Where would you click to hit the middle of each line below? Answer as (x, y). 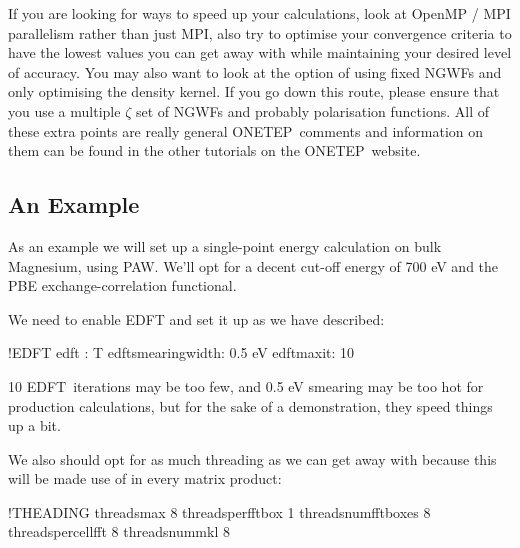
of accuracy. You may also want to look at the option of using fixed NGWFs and (255, 71)
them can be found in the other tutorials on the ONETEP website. (214, 150)
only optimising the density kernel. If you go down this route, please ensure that (254, 91)
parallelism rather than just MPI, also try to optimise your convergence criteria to (260, 32)
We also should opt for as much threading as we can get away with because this (252, 458)
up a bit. (34, 425)
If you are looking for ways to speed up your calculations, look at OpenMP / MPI (259, 13)
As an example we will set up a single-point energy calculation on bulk (225, 245)
